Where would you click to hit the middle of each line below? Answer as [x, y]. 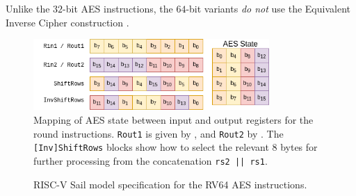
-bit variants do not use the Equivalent [268, 8]
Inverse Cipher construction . [67, 22]
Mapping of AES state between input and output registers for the [173, 120]
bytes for [299, 147]
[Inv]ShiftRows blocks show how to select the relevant [151, 147]
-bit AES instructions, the [118, 8]
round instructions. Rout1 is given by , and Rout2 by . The [159, 133]
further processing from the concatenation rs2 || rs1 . [151, 160]
